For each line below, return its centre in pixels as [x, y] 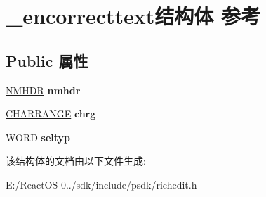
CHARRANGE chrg [51, 114]
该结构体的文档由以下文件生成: [76, 161]
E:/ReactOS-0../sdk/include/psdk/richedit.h [101, 184]
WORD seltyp [38, 137]
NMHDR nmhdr [43, 90]
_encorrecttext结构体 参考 [133, 16]
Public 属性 [47, 60]
